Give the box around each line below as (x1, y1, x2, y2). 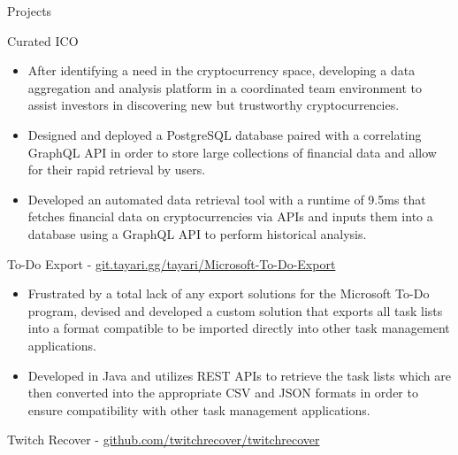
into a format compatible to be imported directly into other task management (27, 319, 450, 337)
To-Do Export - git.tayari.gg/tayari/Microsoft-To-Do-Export (7, 254, 336, 273)
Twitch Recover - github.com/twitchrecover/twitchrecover (7, 430, 320, 449)
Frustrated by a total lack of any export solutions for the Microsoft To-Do (27, 284, 430, 303)
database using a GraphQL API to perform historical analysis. (27, 224, 367, 243)
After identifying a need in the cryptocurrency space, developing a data (27, 61, 416, 80)
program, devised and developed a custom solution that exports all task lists (27, 301, 443, 320)
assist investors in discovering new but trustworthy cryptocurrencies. (27, 96, 400, 114)
